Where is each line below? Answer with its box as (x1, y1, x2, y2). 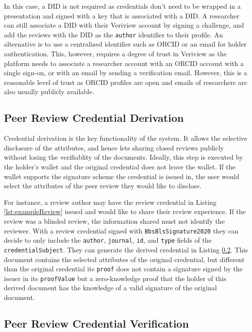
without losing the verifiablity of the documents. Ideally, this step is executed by (4, 152, 243, 162)
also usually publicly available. (4, 86, 95, 97)
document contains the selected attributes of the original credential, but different (4, 254, 245, 264)
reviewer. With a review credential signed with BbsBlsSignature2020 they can (4, 225, 239, 235)
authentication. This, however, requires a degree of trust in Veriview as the (4, 49, 227, 59)
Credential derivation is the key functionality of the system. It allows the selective (4, 133, 248, 143)
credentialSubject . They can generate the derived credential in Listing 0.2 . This (4, 244, 248, 254)
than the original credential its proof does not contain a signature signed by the (4, 264, 243, 274)
